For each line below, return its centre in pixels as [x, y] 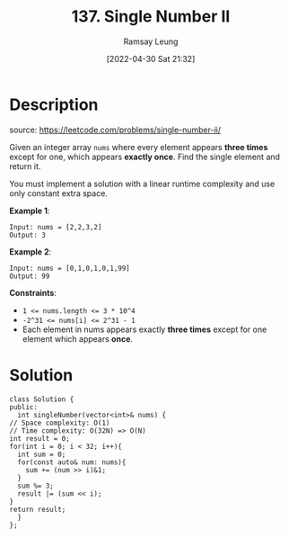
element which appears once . [77, 338]
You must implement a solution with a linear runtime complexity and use [142, 184]
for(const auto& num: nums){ [72, 462]
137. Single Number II [151, 17]
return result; [38, 509]
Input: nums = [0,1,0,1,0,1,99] [70, 268]
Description [54, 104]
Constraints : [33, 292]
